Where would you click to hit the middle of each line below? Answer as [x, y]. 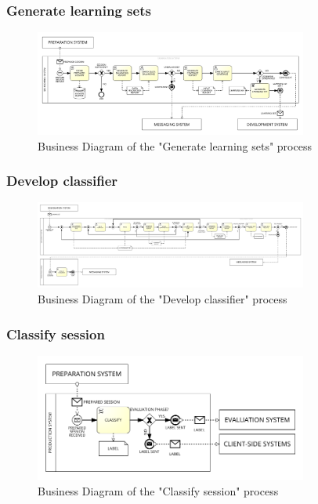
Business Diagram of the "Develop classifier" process [163, 299]
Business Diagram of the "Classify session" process [158, 490]
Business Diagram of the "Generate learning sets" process [175, 145]
